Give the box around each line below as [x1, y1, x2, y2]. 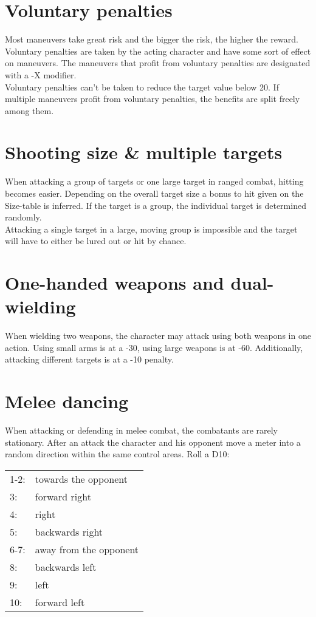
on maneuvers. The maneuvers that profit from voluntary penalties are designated [5, 56, 311, 69]
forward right [35, 489, 91, 503]
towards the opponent [35, 471, 128, 486]
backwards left [35, 559, 97, 574]
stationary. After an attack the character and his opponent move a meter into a [5, 435, 301, 448]
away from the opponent [35, 542, 139, 556]
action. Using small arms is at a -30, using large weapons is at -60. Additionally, [5, 341, 303, 353]
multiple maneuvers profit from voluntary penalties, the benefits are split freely [5, 92, 300, 105]
